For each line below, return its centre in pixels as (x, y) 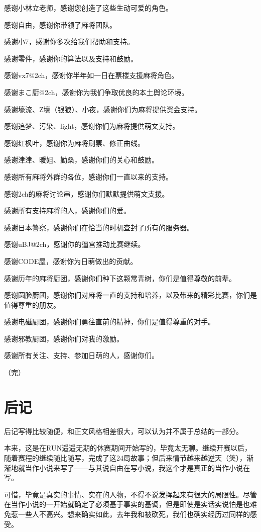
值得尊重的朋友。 (32, 304)
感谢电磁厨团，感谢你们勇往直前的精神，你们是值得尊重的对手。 (109, 322)
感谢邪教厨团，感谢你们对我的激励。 (64, 338)
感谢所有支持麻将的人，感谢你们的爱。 (67, 210)
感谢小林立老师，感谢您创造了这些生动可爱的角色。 (88, 8)
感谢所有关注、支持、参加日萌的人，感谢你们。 (81, 355)
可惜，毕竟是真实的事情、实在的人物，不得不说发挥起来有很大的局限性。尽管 (130, 494)
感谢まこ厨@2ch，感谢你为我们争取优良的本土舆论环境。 (96, 92)
